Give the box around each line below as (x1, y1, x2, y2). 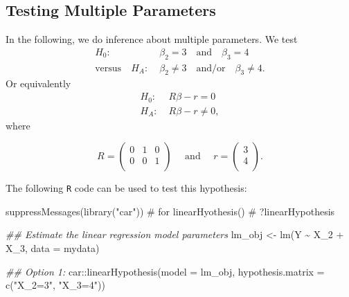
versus (95, 63, 122, 73)
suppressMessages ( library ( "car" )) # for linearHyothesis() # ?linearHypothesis (6, 204, 335, 218)
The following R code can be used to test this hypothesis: (6, 181, 247, 195)
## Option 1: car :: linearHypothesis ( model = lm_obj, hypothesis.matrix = (6, 264, 325, 278)
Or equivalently (6, 76, 71, 91)
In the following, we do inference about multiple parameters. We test (6, 32, 298, 46)
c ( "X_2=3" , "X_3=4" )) (6, 278, 105, 292)
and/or (196, 63, 226, 73)
